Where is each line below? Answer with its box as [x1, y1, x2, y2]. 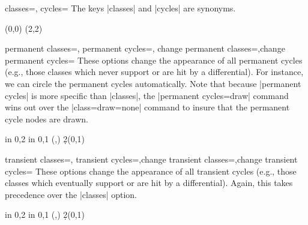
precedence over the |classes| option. [5, 188, 137, 200]
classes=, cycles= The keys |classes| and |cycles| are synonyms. [5, 2, 236, 14]
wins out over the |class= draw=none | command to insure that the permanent [5, 101, 290, 113]
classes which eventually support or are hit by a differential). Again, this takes [5, 176, 293, 189]
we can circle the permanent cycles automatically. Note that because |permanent [5, 77, 301, 89]
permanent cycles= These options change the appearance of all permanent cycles [5, 53, 303, 66]
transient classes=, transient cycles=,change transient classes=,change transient [5, 152, 298, 165]
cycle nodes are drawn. [5, 112, 88, 125]
